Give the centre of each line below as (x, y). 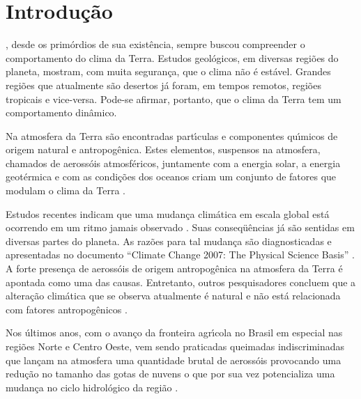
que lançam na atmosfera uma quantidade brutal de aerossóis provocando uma (174, 360)
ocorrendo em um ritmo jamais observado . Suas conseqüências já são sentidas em (180, 227)
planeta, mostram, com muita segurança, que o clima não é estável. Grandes (168, 71)
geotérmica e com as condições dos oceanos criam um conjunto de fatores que (171, 177)
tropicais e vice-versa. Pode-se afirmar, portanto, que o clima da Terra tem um (174, 99)
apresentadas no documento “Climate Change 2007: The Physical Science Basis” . (180, 255)
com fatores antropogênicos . (67, 309)
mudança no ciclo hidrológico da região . (92, 387)
